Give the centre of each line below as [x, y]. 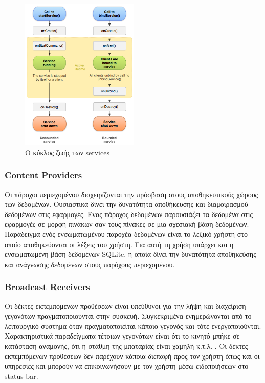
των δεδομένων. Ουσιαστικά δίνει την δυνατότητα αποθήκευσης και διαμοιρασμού [126, 204]
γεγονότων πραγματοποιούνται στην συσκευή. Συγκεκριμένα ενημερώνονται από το [128, 316]
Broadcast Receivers [47, 287]
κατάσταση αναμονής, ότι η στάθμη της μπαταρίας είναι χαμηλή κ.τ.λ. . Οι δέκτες [126, 346]
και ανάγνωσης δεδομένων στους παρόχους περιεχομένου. [90, 264]
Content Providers [43, 175]
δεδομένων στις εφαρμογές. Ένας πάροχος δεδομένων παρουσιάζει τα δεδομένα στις [129, 214]
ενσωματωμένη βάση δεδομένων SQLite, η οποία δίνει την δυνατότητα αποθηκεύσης [130, 254]
